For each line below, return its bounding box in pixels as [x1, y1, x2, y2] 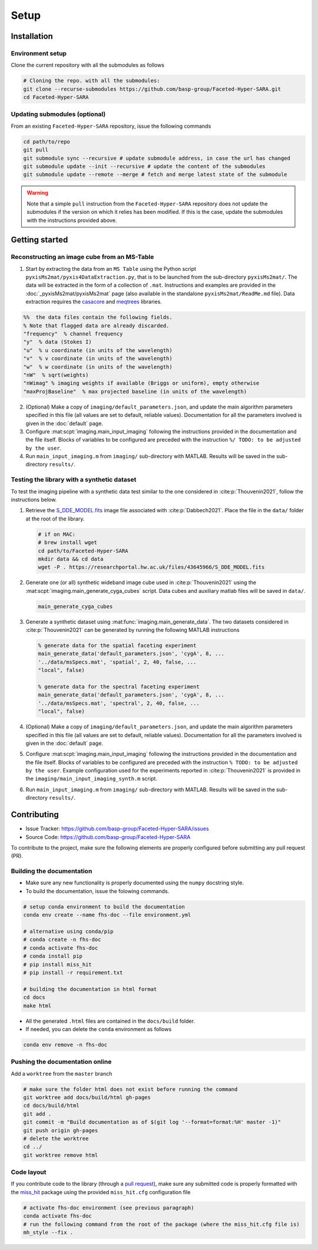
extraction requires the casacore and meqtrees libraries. [25, 298, 162, 306]
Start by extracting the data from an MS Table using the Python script [25, 265, 197, 272]
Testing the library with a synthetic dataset [11, 476, 137, 484]
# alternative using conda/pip [23, 928, 114, 935]
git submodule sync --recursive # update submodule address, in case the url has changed [23, 155, 291, 161]
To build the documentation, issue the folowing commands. [25, 887, 170, 894]
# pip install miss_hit [23, 961, 92, 968]
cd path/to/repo [23, 138, 71, 145]
